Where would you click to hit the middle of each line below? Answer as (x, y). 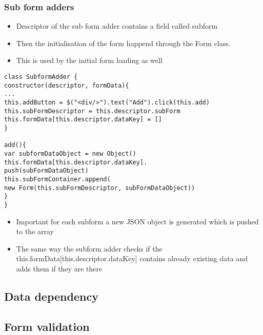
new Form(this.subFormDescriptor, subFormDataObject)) (100, 188)
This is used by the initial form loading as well (89, 60)
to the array (35, 231)
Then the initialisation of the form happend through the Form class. (123, 43)
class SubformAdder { (41, 77)
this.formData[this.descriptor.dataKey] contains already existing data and (132, 258)
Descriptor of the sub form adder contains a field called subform (117, 26)
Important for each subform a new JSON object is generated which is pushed (137, 221)
